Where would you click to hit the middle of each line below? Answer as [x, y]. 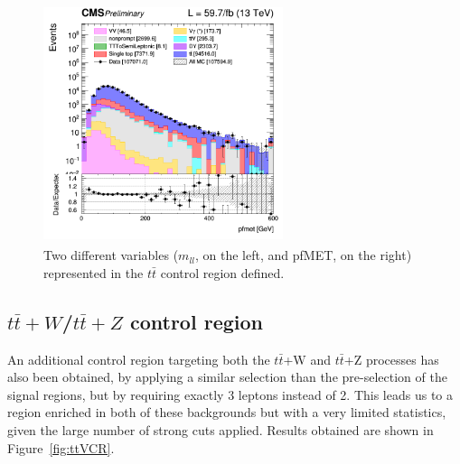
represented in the [94, 272]
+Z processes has [391, 359]
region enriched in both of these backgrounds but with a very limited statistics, [227, 412]
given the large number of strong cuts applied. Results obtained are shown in [221, 429]
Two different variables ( [111, 255]
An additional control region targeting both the [139, 359]
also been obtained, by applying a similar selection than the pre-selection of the [227, 377]
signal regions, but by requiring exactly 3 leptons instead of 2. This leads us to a [230, 394]
